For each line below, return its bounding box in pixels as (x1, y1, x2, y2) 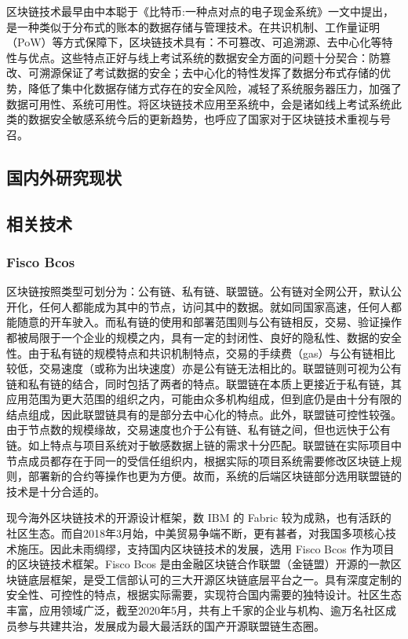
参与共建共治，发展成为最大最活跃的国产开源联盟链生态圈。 (16, 617, 325, 633)
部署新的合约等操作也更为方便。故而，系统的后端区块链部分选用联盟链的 (27, 468, 402, 484)
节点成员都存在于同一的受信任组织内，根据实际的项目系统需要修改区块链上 (6, 452, 391, 468)
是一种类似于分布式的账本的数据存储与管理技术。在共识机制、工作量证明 (6, 18, 380, 35)
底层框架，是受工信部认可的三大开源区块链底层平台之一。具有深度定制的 (27, 571, 402, 587)
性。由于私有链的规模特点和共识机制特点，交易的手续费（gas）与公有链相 (6, 344, 384, 361)
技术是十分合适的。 (6, 483, 105, 499)
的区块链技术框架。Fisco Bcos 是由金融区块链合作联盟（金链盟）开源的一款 (6, 556, 391, 572)
